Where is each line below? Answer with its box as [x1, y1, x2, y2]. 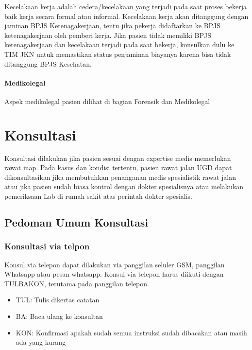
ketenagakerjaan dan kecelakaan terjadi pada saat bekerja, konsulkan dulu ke [4, 39, 235, 50]
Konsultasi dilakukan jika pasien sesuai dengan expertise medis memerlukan [4, 153, 231, 163]
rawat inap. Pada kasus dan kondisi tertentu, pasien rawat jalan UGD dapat [4, 162, 232, 173]
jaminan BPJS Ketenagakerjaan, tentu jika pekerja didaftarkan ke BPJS [4, 20, 221, 31]
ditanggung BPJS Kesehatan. [4, 58, 92, 69]
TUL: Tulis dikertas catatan [16, 295, 100, 305]
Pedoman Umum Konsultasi [4, 215, 149, 230]
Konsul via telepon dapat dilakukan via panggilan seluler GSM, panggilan [4, 259, 225, 269]
